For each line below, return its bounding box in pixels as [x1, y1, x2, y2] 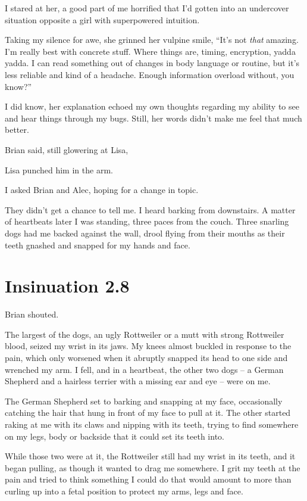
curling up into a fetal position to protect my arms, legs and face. [5, 484, 243, 497]
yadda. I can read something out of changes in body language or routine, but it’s [5, 57, 300, 69]
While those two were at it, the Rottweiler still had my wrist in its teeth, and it [5, 450, 296, 462]
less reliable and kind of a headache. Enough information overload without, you [5, 68, 295, 80]
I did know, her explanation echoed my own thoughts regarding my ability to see [5, 100, 299, 113]
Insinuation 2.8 [5, 273, 130, 298]
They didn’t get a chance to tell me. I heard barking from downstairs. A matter [5, 203, 296, 216]
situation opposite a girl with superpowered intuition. [5, 13, 200, 26]
